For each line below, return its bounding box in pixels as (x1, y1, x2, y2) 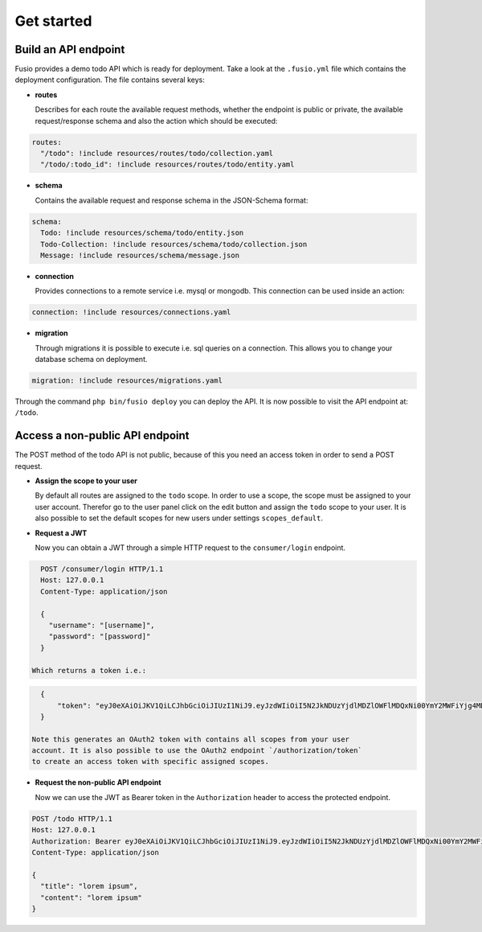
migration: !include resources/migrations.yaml (31, 376, 223, 385)
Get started (14, 12, 92, 30)
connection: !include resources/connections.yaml (31, 308, 231, 317)
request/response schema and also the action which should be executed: (35, 116, 278, 125)
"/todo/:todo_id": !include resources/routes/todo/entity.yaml (40, 160, 295, 169)
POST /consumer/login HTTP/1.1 (40, 565, 164, 574)
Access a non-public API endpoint (14, 429, 190, 442)
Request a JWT (35, 528, 88, 538)
